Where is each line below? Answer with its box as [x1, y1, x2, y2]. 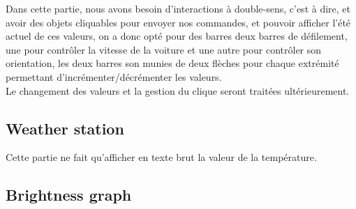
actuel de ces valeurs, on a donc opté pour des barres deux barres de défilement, [6, 29, 348, 43]
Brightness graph [6, 184, 132, 206]
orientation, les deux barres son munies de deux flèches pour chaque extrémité [6, 56, 339, 70]
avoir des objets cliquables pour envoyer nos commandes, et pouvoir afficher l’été [6, 15, 351, 29]
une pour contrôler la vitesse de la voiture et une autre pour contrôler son [6, 42, 322, 56]
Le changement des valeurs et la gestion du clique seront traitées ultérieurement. [6, 83, 350, 98]
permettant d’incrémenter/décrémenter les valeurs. [6, 69, 222, 84]
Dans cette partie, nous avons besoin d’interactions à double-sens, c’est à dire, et [6, 1, 351, 15]
